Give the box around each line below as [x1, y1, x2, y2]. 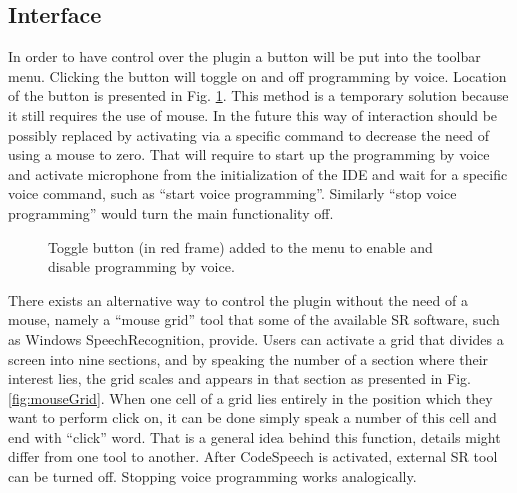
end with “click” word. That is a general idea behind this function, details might [8, 426, 501, 447]
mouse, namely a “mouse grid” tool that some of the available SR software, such [8, 309, 500, 330]
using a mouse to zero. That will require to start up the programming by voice [8, 144, 490, 165]
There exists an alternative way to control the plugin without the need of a [8, 289, 468, 310]
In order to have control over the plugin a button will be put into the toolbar [8, 46, 481, 67]
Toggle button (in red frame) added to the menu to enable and [48, 236, 433, 257]
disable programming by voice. [48, 256, 235, 277]
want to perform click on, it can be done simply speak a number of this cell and [8, 407, 497, 428]
